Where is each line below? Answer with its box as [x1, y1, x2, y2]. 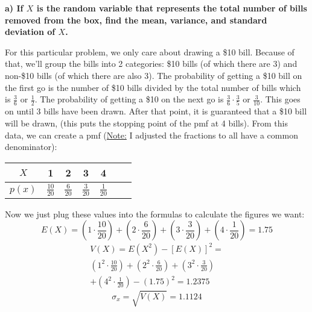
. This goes [260, 93, 301, 105]
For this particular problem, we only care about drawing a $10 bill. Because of [5, 45, 294, 58]
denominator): [5, 140, 57, 153]
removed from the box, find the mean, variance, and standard [5, 13, 267, 26]
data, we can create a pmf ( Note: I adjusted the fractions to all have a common [5, 128, 298, 141]
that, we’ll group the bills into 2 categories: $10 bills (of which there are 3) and [5, 57, 298, 70]
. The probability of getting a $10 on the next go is [34, 93, 224, 105]
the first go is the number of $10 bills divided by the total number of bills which [5, 81, 301, 93]
